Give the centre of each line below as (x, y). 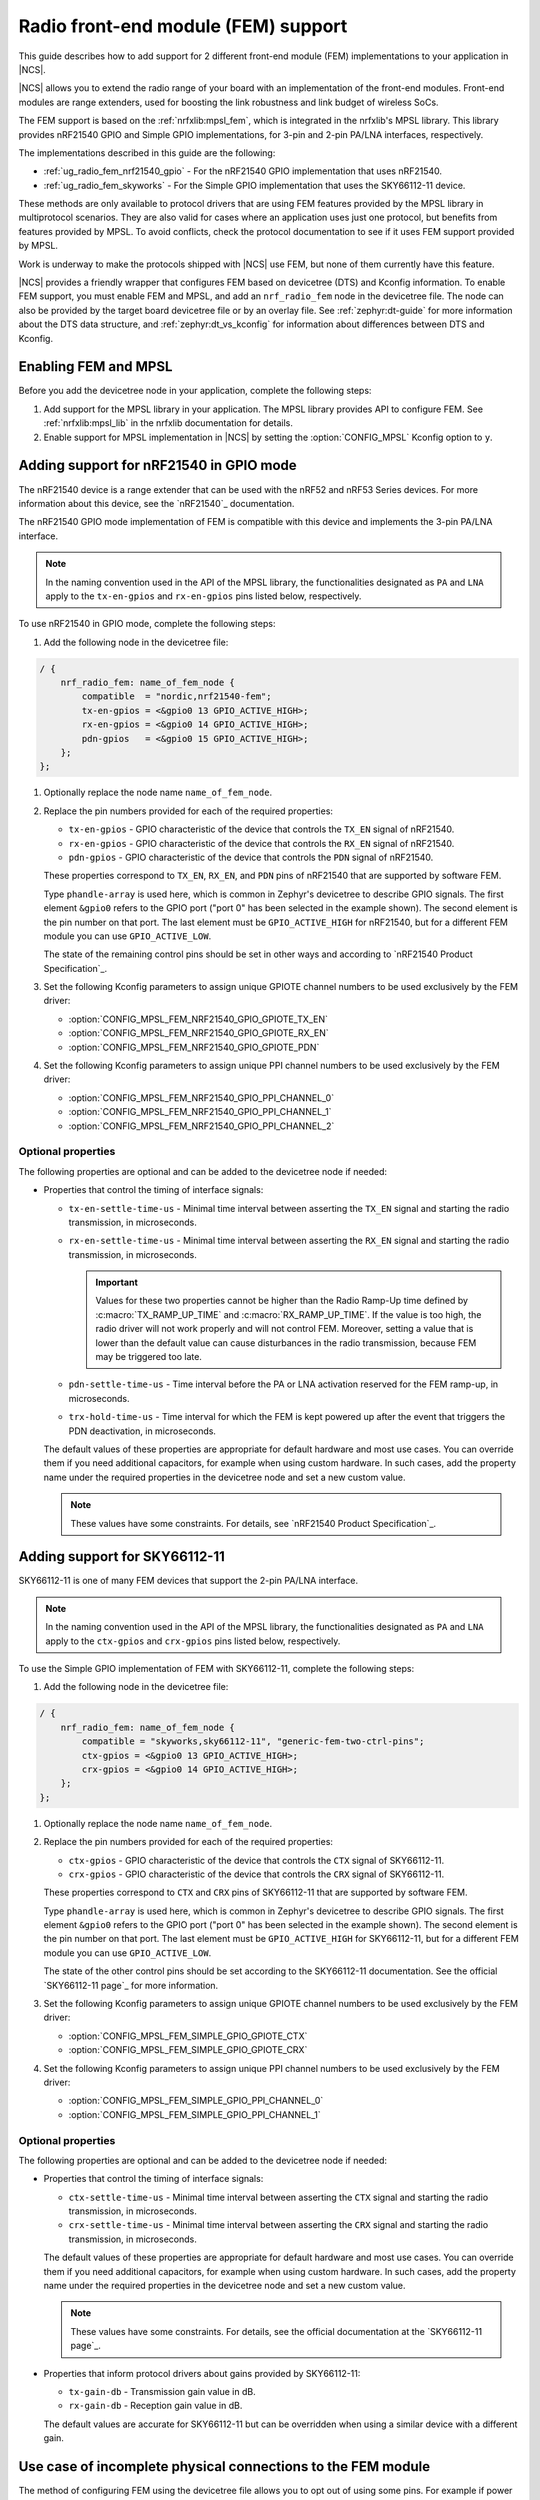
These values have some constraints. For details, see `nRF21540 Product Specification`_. (253, 1523)
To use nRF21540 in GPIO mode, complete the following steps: (147, 624)
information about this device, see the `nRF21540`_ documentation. (156, 503)
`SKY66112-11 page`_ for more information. (131, 1985)
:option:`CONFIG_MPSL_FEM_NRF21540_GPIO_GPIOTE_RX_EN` (198, 1033)
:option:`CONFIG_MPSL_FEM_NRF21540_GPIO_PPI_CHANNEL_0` (201, 1097)
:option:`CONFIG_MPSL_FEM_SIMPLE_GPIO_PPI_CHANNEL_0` (196, 2101)
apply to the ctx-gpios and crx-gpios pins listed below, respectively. (193, 1641)
